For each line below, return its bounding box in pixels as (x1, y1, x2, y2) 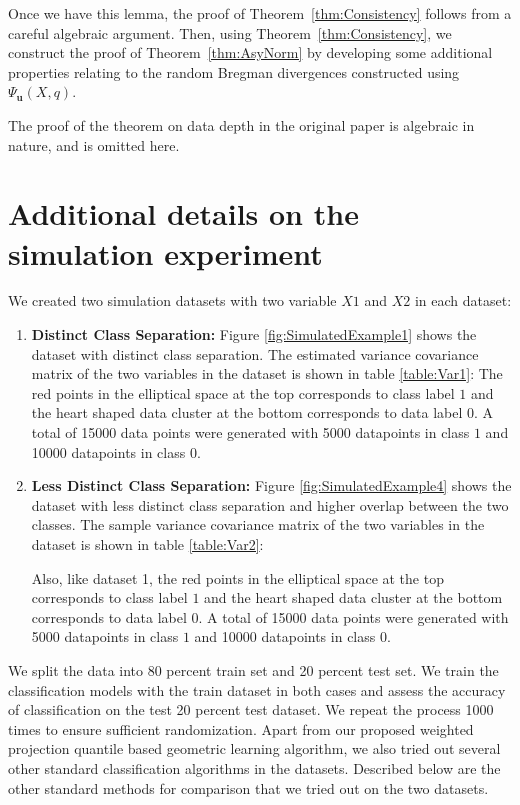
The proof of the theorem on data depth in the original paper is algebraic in (8, 114, 475, 135)
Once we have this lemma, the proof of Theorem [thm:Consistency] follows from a (8, 3, 512, 23)
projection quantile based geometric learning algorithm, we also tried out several (8, 738, 501, 759)
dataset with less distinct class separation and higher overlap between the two (31, 494, 509, 515)
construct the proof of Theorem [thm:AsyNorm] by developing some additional (8, 42, 493, 63)
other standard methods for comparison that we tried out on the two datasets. (8, 777, 489, 798)
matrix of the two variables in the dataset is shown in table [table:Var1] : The (31, 363, 503, 384)
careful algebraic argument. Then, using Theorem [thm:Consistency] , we (8, 22, 452, 43)
